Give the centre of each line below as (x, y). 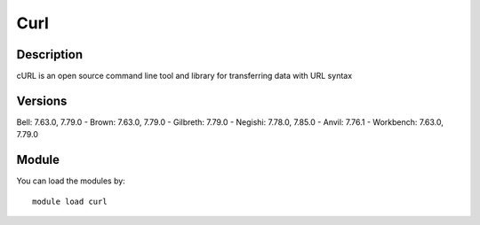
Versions (42, 101)
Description (50, 54)
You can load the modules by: (71, 181)
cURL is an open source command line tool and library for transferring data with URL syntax (184, 76)
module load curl (70, 201)
